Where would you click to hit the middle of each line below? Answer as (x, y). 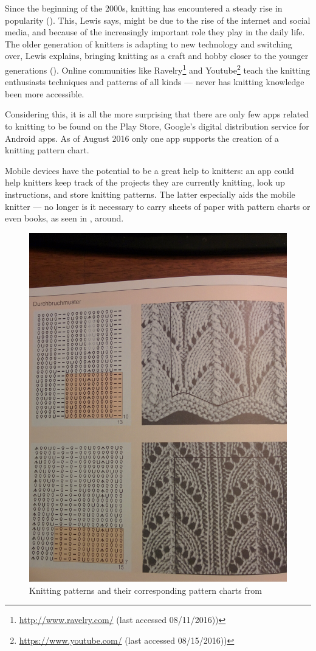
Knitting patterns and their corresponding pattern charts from (146, 590)
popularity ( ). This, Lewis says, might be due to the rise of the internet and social (158, 20)
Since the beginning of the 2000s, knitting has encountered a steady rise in (144, 8)
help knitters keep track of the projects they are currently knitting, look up (145, 182)
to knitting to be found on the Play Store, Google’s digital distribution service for (157, 126)
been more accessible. (45, 93)
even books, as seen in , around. (64, 218)
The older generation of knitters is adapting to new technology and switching (149, 44)
